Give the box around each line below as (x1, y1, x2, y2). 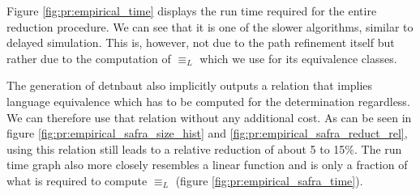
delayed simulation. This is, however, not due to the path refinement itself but (6, 34, 395, 51)
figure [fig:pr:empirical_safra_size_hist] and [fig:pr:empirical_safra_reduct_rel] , (6, 125, 408, 142)
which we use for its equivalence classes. (199, 49, 397, 66)
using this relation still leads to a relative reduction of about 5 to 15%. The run (6, 140, 402, 157)
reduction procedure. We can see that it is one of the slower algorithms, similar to (6, 18, 414, 35)
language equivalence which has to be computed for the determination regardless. (6, 92, 410, 109)
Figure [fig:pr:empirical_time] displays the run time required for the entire (6, 2, 377, 19)
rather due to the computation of (6, 49, 171, 66)
